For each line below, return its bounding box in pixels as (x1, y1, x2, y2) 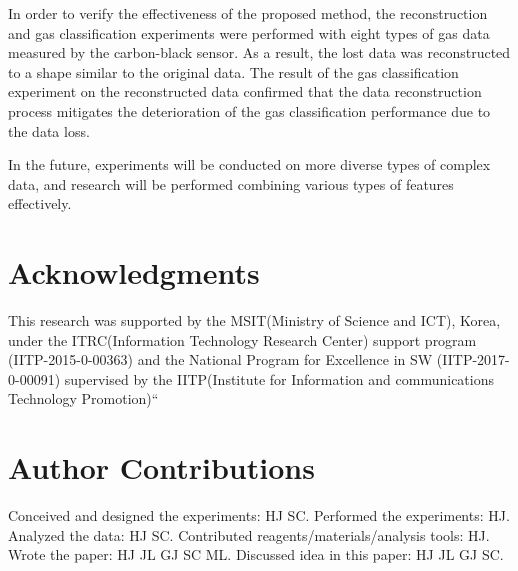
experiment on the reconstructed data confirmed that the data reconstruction (8, 81, 482, 102)
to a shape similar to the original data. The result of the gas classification (8, 61, 459, 82)
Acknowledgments (8, 252, 260, 293)
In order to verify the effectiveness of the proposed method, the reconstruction (8, 3, 488, 23)
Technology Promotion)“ (8, 388, 159, 409)
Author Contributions (8, 447, 315, 488)
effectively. (8, 193, 72, 214)
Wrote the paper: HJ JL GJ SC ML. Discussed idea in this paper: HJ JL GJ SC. (8, 544, 504, 565)
